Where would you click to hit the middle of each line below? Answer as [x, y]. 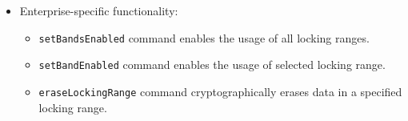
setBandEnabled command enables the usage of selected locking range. [212, 65]
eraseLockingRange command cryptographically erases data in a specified [220, 91]
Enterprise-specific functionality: [99, 10]
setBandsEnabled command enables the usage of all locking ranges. [204, 37]
